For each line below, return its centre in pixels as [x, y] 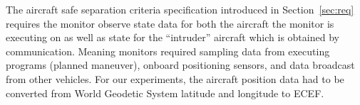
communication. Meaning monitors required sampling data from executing [168, 51]
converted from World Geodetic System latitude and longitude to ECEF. [165, 93]
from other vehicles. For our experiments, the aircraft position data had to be [175, 78]
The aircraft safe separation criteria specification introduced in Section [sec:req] [180, 9]
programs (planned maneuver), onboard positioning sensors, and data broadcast [180, 65]
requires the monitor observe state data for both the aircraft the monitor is [170, 23]
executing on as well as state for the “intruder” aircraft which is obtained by [173, 37]
